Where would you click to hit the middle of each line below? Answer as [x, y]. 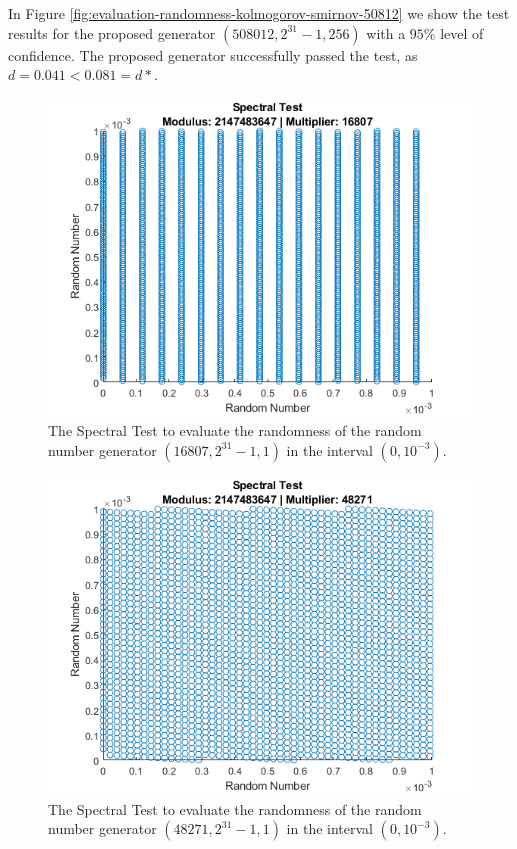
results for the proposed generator [112, 32]
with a [386, 32]
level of [462, 32]
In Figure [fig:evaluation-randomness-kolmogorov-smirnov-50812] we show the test [259, 13]
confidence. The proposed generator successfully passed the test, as [213, 54]
